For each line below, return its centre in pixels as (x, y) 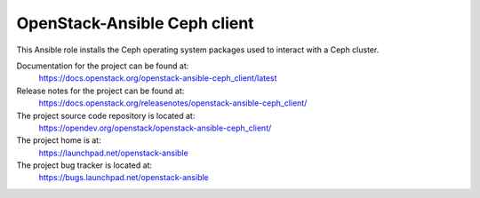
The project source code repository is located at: (106, 115)
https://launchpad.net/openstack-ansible (113, 153)
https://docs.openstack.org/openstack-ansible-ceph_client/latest (158, 78)
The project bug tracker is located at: (84, 165)
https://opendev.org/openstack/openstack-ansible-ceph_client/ (155, 128)
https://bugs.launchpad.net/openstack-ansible (124, 178)
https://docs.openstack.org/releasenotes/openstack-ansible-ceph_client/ (173, 103)
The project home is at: (59, 140)
